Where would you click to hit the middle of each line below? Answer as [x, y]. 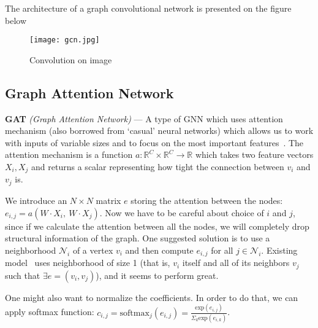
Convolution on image [71, 59]
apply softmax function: [50, 312]
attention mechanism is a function [69, 154]
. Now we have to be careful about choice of [182, 212]
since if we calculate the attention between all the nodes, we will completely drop [157, 226]
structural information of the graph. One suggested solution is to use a [138, 238]
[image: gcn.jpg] [65, 40]
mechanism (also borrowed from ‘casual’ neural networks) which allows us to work [159, 131]
